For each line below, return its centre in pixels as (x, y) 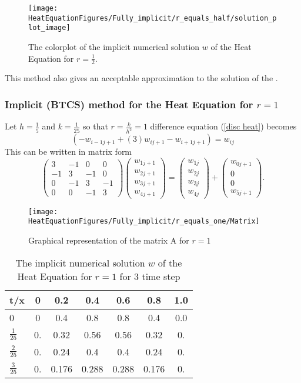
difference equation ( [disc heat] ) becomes (223, 126)
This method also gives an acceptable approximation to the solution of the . (141, 78)
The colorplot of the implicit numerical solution (114, 46)
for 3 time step (150, 276)
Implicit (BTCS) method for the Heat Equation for (129, 104)
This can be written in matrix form (68, 151)
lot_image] (49, 28)
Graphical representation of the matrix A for (109, 240)
